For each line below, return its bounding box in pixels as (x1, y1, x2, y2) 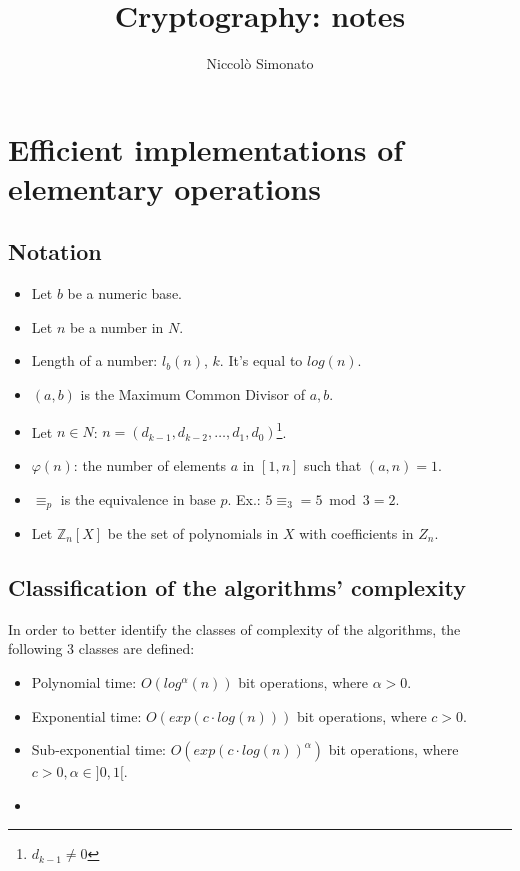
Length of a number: (31, 350, 158, 371)
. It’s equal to (219, 350, 303, 371)
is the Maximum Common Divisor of (80, 384, 305, 405)
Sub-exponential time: (31, 739, 166, 760)
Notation (8, 236, 102, 267)
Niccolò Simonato (206, 53, 314, 74)
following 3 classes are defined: (8, 638, 195, 659)
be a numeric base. (67, 283, 182, 304)
